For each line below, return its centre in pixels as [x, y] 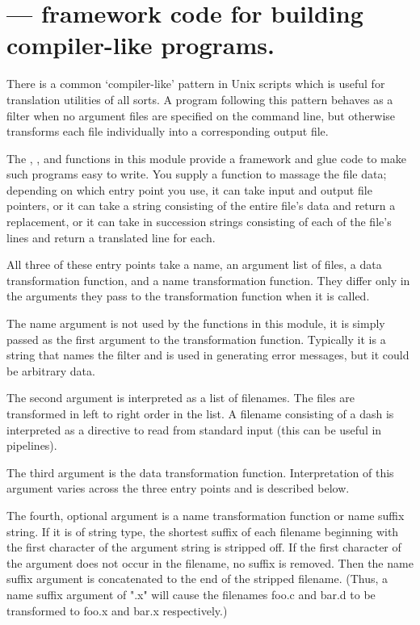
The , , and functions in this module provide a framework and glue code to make [206, 158]
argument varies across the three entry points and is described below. [178, 488]
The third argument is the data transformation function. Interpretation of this [200, 472]
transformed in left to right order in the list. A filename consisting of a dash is [200, 413]
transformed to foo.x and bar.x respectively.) [117, 610]
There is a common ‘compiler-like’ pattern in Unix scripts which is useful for [196, 84]
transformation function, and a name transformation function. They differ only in [208, 280]
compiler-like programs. [141, 45]
